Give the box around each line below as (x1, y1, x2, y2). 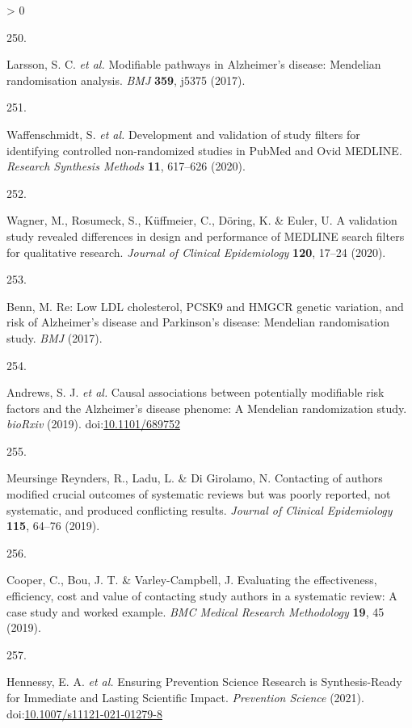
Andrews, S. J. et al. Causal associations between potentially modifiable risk (6, 384, 385, 401)
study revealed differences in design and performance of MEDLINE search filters (6, 227, 405, 244)
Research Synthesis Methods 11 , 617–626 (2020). (6, 158, 246, 175)
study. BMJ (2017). (6, 329, 103, 346)
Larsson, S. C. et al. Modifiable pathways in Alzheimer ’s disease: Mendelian (6, 56, 381, 73)
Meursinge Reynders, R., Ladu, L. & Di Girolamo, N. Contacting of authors (6, 469, 383, 486)
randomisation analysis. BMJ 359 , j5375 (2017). (6, 71, 246, 88)
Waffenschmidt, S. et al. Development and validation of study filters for (6, 125, 360, 142)
